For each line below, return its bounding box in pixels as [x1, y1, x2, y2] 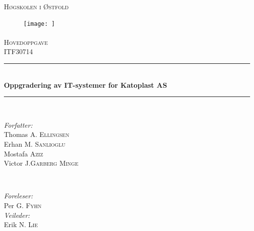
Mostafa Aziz [4, 148, 43, 158]
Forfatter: [4, 119, 33, 130]
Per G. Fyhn [4, 200, 42, 210]
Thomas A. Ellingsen [4, 129, 69, 139]
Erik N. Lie [4, 219, 38, 230]
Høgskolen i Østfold [4, 1, 69, 11]
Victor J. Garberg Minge [4, 158, 79, 168]
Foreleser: [4, 191, 33, 201]
